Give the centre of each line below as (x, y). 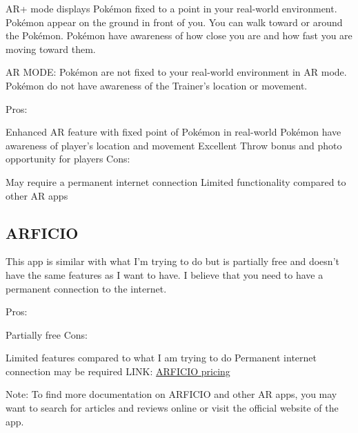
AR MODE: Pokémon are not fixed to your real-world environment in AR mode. (176, 72)
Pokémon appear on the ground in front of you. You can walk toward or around (174, 22)
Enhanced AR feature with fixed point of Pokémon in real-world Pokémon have (173, 132)
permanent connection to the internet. (86, 288)
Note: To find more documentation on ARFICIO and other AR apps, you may (171, 394)
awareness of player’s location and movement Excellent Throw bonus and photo (174, 145)
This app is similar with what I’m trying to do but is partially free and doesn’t (172, 261)
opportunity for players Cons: (68, 159)
